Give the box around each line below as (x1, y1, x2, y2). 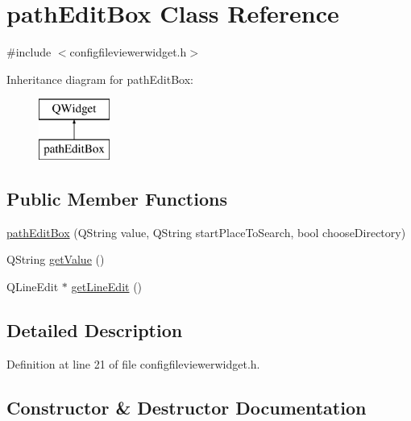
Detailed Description (6, 317, 183, 342)
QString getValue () (6, 251, 105, 268)
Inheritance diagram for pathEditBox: (6, 70, 193, 87)
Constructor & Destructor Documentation (6, 394, 367, 419)
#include (6, 44, 52, 60)
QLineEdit (6, 277, 59, 294)
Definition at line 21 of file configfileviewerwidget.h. (6, 355, 260, 372)
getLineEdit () (71, 277, 143, 294)
